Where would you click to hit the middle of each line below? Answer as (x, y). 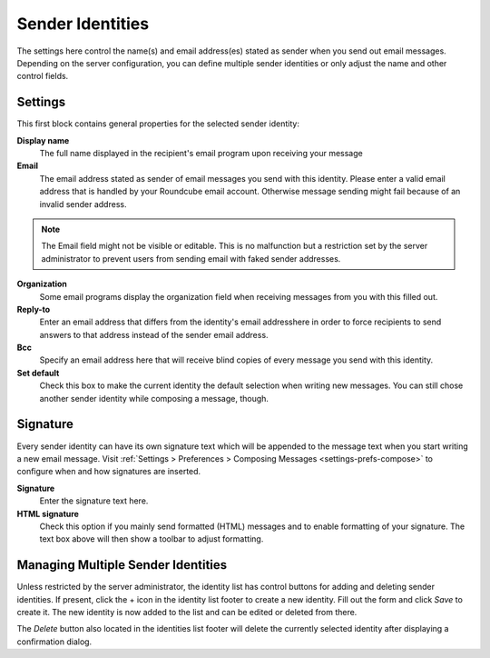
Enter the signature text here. (94, 501)
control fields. (43, 76)
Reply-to (34, 309)
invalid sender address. (83, 204)
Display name (43, 140)
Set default (38, 373)
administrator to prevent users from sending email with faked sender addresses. (191, 258)
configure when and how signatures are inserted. (109, 472)
